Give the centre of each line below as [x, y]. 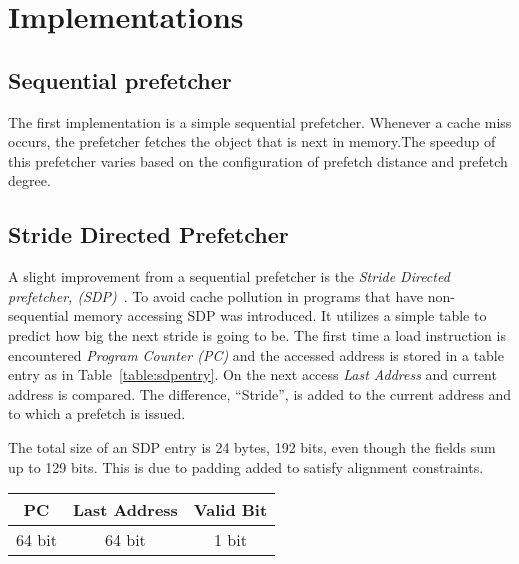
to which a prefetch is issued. [97, 413]
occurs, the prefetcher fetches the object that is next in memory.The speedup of [252, 141]
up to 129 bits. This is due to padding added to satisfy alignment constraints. [246, 466]
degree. [29, 180]
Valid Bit [230, 510]
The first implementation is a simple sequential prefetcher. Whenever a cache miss [260, 121]
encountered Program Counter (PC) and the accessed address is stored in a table [256, 354]
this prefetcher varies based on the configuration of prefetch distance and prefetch [258, 160]
